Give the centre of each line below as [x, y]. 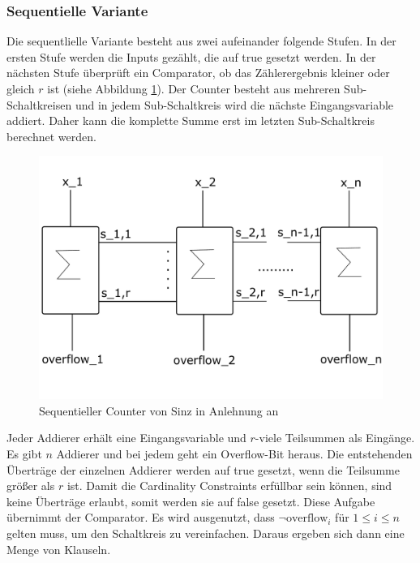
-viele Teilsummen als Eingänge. [335, 438]
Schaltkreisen [39, 104]
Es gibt [24, 453]
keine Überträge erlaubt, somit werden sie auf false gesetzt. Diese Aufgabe [191, 501]
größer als [31, 486]
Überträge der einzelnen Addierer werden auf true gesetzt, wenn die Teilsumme [203, 469]
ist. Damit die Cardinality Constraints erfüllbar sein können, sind [229, 486]
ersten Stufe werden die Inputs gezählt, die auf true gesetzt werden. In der [191, 56]
